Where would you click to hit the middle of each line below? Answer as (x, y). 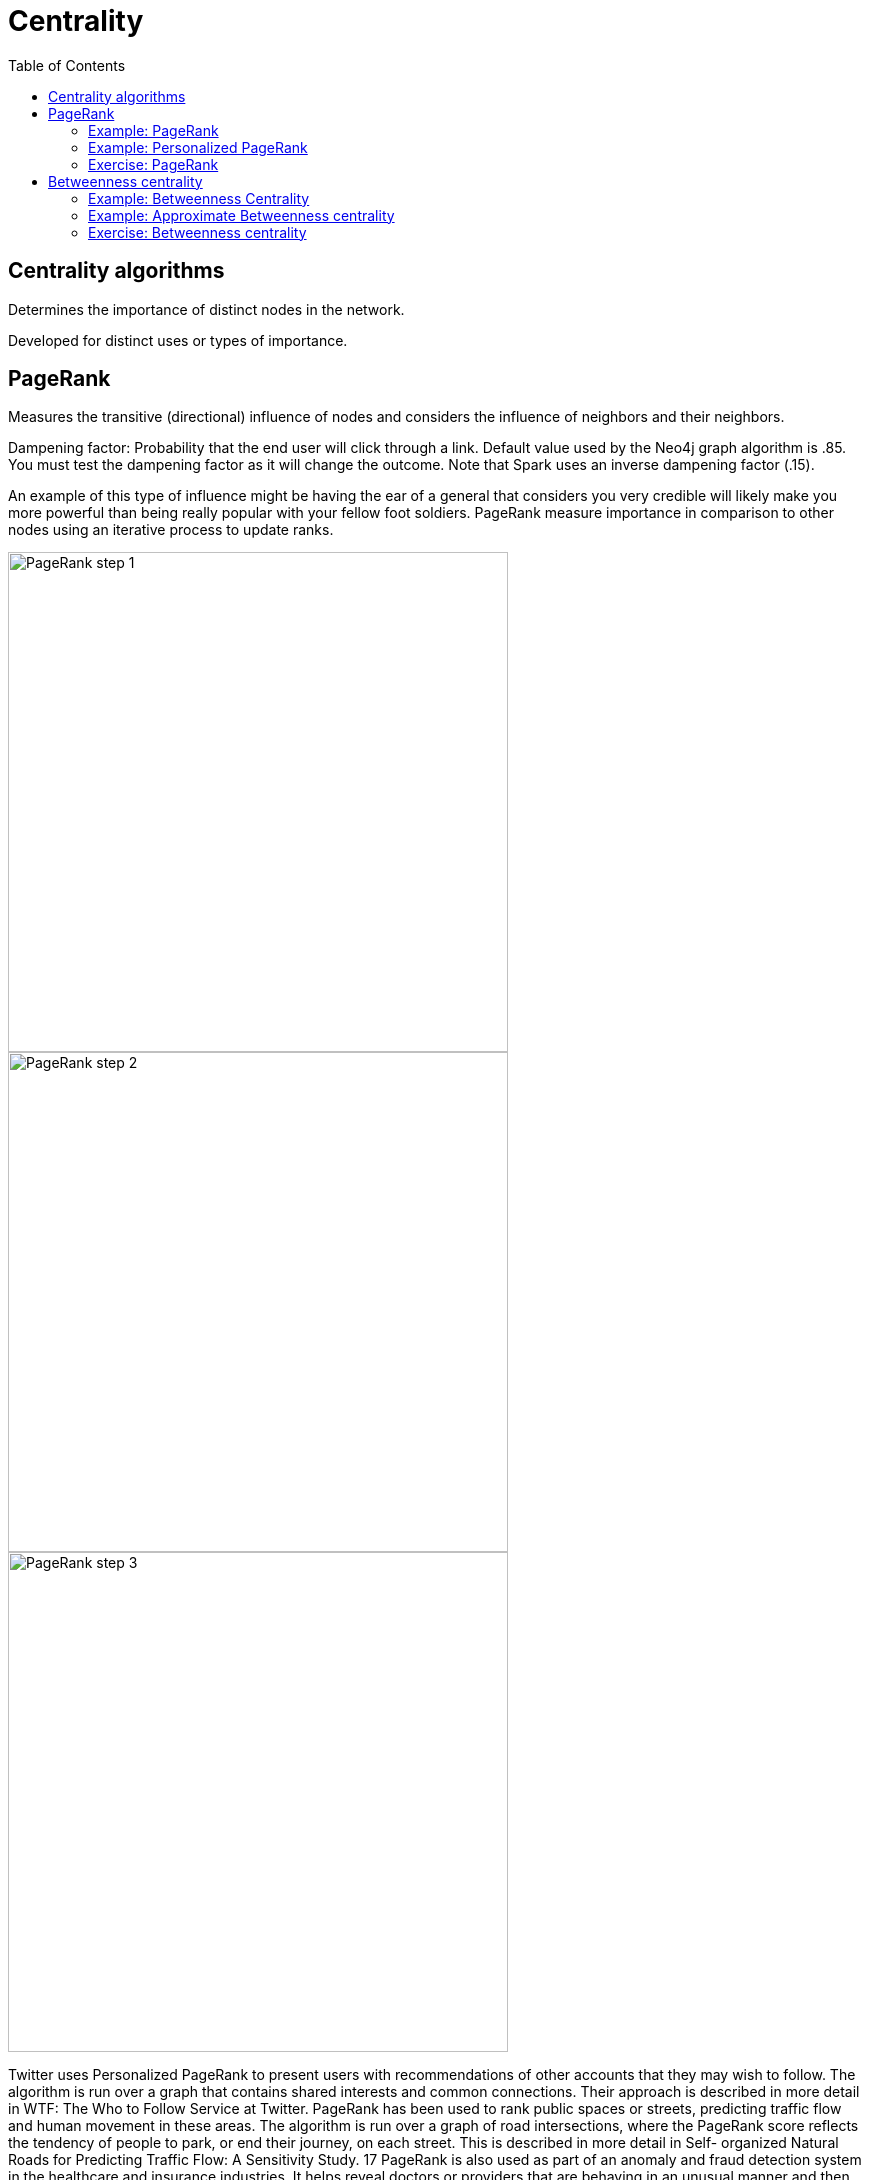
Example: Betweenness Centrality (199, 198)
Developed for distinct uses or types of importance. (178, 340)
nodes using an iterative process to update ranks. (171, 530)
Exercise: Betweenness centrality (197, 232)
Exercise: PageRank (153, 164)
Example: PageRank (153, 130)
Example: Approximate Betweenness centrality (241, 215)
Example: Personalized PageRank (198, 147)
